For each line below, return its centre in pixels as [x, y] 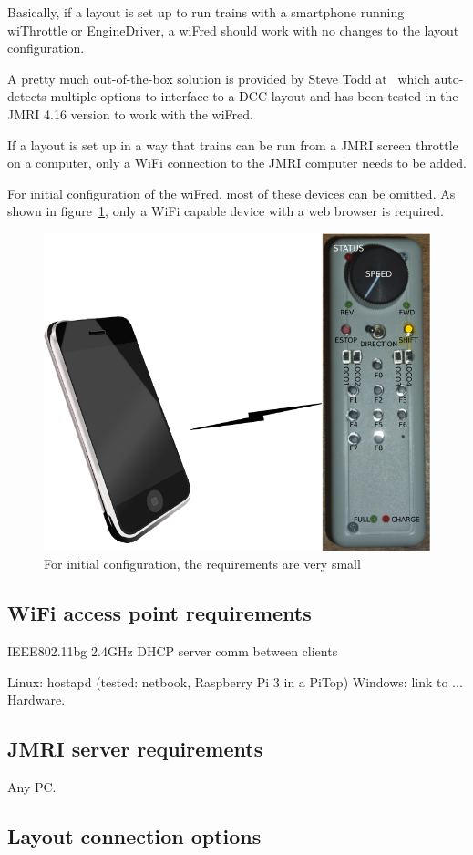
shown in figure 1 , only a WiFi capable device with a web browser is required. [226, 211]
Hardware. [36, 700]
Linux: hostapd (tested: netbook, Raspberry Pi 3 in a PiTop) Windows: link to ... [235, 681]
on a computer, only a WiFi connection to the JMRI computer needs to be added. [237, 163]
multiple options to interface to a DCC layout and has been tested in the [254, 96]
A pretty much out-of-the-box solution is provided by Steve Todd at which [219, 78]
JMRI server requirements [135, 749]
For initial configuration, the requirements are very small [202, 564]
